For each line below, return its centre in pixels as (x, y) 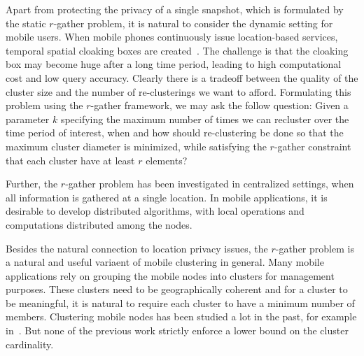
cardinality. (30, 344)
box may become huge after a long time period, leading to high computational (174, 64)
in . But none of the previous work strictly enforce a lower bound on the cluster (177, 330)
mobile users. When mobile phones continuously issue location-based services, (172, 37)
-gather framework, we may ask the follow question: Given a (219, 105)
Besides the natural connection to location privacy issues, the (137, 248)
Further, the (32, 184)
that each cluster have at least (70, 160)
